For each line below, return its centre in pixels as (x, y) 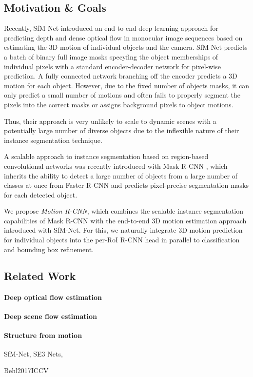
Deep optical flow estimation (53, 297)
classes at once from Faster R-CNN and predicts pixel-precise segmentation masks (126, 185)
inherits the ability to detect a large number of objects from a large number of (121, 175)
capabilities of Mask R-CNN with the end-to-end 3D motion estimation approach (125, 220)
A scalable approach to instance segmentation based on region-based (106, 156)
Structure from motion (43, 335)
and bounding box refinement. (49, 249)
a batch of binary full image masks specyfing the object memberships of (111, 56)
